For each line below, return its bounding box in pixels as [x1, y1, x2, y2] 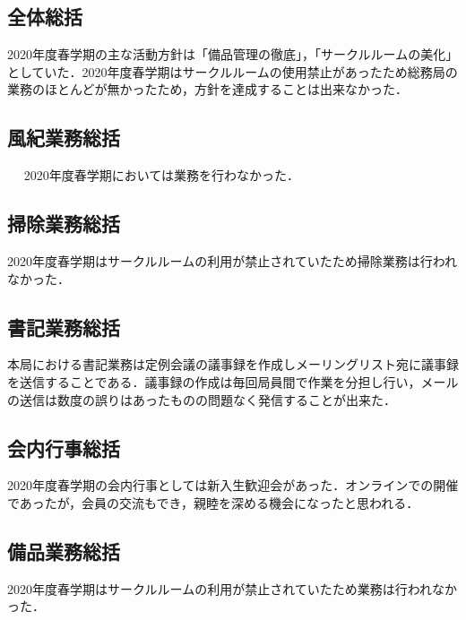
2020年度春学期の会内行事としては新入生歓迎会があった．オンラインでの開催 [7, 476, 459, 495]
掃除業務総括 [7, 210, 120, 237]
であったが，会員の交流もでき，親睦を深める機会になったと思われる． [7, 493, 419, 512]
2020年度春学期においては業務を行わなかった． [23, 166, 299, 185]
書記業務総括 [7, 313, 120, 340]
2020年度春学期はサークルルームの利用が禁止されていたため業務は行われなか [7, 579, 458, 598]
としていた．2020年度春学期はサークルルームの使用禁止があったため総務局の [7, 62, 458, 81]
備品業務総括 [7, 537, 120, 564]
